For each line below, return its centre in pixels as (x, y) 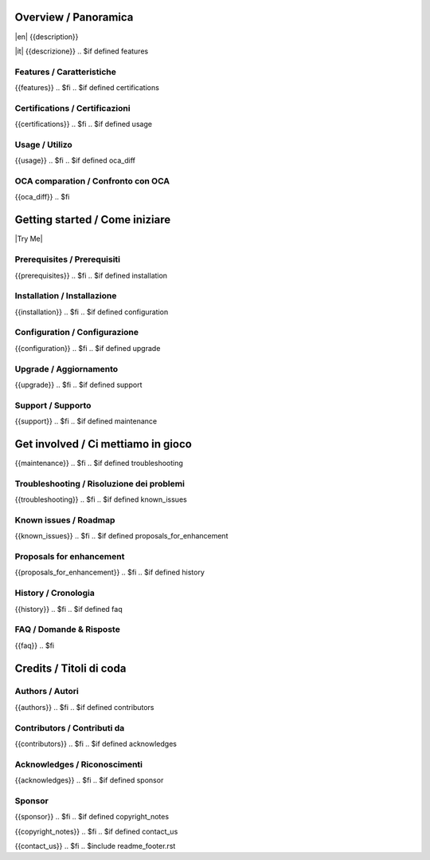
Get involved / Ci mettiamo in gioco (104, 444)
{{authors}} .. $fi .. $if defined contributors (84, 707)
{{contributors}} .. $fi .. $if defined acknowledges (96, 744)
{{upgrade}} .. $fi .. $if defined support (78, 385)
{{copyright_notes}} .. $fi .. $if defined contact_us (96, 831)
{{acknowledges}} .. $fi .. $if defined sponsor (89, 780)
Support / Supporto (53, 405)
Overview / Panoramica (74, 17)
